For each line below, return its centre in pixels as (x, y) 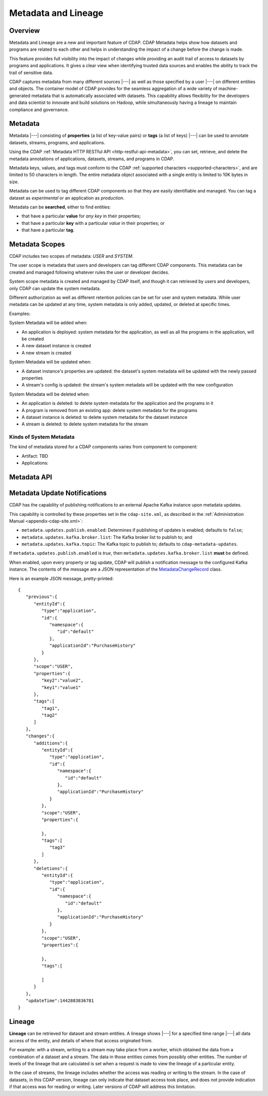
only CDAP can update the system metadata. (55, 288)
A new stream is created (46, 353)
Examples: (20, 313)
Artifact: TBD (35, 456)
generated (20, 96)
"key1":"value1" (61, 687)
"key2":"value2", (63, 681)
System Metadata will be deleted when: (50, 394)
